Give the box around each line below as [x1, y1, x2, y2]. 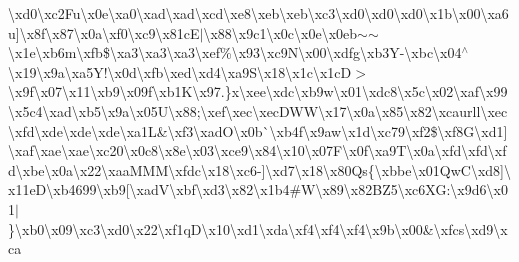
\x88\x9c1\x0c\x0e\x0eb [203, 22, 358, 43]
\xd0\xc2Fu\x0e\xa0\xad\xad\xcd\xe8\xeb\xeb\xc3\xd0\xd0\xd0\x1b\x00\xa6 [8, 3, 509, 23]
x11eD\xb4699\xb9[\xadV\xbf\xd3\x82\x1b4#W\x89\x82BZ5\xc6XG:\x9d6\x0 [8, 179, 508, 200]
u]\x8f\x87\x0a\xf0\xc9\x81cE [8, 22, 200, 43]
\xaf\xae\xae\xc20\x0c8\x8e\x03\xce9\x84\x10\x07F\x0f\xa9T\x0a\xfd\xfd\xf [8, 140, 507, 161]
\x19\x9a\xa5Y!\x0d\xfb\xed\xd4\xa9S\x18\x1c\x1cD [8, 61, 352, 82]
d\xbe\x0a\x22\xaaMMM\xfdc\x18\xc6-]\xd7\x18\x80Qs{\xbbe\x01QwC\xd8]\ [8, 159, 511, 180]
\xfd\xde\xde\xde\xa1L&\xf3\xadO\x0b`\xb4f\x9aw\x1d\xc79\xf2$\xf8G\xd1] [8, 120, 508, 141]
